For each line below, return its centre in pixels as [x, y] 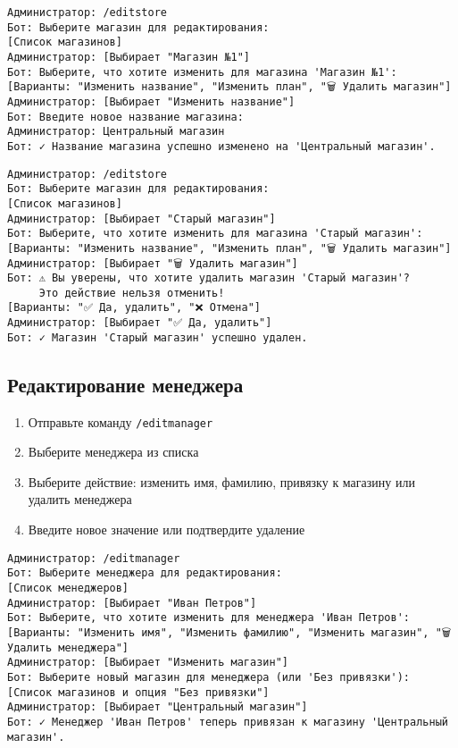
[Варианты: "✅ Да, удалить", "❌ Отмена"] [134, 308]
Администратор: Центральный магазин [116, 132]
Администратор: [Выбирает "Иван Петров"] [132, 603]
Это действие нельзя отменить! [132, 293]
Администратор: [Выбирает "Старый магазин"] [142, 219]
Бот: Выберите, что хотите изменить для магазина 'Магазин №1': [202, 72]
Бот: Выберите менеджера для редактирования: [145, 573]
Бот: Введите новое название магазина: [125, 117]
